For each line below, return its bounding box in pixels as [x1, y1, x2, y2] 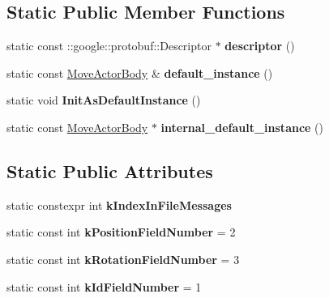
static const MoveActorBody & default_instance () [6, 64, 273, 81]
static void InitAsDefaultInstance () [6, 92, 201, 109]
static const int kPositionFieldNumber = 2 [6, 223, 236, 241]
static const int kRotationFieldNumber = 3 [6, 250, 240, 267]
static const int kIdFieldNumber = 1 [6, 278, 202, 295]
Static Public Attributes [6, 158, 213, 183]
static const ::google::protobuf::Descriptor [6, 37, 211, 54]
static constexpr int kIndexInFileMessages [6, 196, 232, 213]
